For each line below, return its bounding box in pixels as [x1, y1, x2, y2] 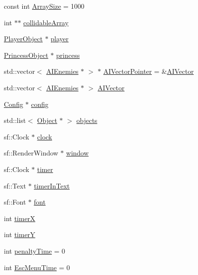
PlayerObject [4, 34, 43, 44]
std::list [4, 115, 26, 125]
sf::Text [4, 180, 26, 190]
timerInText [33, 180, 70, 190]
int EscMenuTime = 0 [4, 262, 70, 272]
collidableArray [23, 17, 69, 27]
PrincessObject [4, 50, 49, 60]
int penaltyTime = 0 [4, 245, 66, 256]
